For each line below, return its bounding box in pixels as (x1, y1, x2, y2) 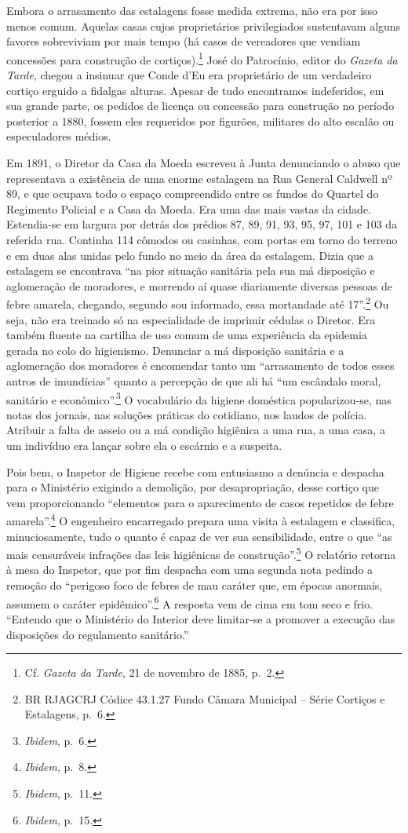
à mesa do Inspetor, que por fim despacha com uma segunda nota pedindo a (6, 561, 373, 578)
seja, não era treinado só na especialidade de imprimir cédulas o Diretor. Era (6, 311, 376, 327)
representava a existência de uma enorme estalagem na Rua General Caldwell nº (6, 170, 392, 186)
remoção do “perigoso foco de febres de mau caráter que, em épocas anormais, (6, 577, 383, 594)
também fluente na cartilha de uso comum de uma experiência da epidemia (6, 327, 367, 343)
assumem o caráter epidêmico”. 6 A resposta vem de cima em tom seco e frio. (6, 593, 373, 612)
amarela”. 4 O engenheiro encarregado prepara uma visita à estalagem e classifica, (6, 510, 395, 529)
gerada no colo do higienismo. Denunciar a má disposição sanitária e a (6, 342, 344, 358)
